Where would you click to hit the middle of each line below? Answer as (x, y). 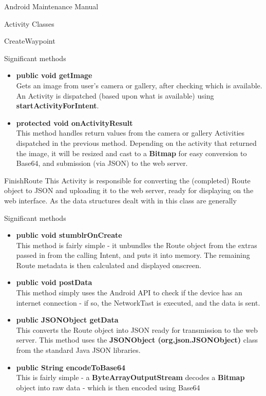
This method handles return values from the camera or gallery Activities (130, 133)
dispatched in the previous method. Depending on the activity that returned (136, 143)
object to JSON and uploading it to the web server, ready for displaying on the (129, 190)
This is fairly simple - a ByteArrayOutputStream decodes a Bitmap (130, 377)
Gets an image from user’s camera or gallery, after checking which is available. (139, 85)
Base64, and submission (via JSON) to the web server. (102, 163)
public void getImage (54, 75)
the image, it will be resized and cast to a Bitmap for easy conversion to (131, 153)
